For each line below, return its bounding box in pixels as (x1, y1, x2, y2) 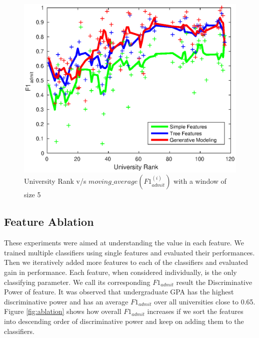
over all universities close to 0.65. (154, 296, 255, 306)
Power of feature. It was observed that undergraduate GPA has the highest (4, 286, 234, 297)
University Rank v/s (24, 176, 86, 186)
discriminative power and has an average (4, 296, 128, 306)
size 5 (24, 189, 41, 200)
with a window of (173, 176, 226, 186)
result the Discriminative (176, 276, 252, 287)
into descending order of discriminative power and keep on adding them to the (4, 315, 244, 326)
